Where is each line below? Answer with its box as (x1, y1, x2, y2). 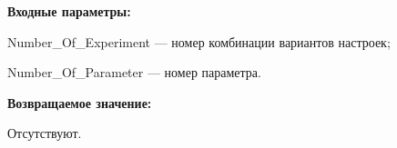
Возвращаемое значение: (7, 93, 152, 112)
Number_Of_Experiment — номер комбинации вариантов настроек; (7, 32, 391, 51)
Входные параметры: (7, 2, 131, 20)
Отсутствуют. (7, 123, 82, 143)
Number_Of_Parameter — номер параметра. (7, 63, 261, 82)
